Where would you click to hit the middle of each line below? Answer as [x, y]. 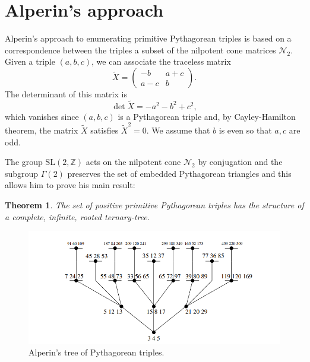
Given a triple [30, 61]
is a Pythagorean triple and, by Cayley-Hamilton [207, 116]
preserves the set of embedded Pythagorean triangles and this [179, 173]
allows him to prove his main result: [70, 185]
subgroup [22, 173]
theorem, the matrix [42, 130]
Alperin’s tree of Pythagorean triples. [97, 352]
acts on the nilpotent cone [133, 162]
